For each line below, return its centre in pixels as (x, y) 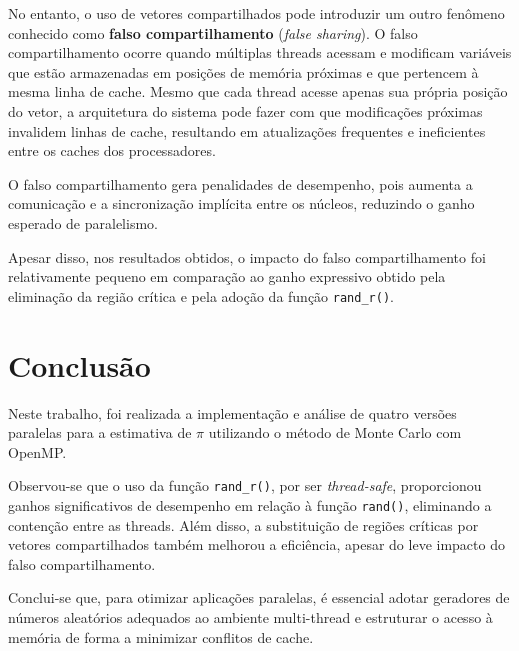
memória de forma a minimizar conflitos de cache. (161, 636)
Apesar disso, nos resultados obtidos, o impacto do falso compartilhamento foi (247, 256)
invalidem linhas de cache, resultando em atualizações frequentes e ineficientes (247, 130)
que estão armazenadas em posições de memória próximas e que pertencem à (243, 71)
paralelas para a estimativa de (100, 432)
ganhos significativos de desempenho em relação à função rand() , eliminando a (250, 504)
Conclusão (79, 364)
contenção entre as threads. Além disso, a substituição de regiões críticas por (243, 524)
